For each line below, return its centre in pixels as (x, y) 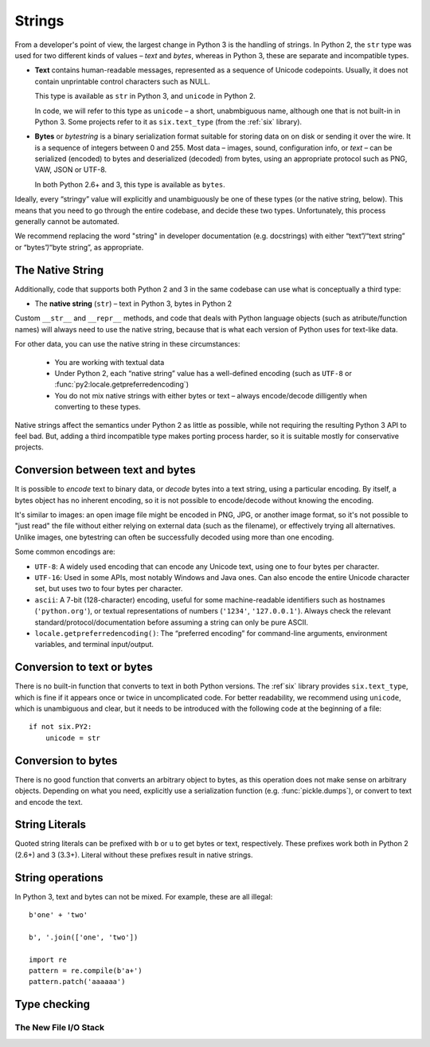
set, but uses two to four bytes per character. (109, 589)
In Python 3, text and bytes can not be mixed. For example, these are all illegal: (144, 896)
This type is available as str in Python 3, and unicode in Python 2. (145, 96)
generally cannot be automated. (67, 222)
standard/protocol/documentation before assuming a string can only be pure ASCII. (171, 622)
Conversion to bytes (66, 761)
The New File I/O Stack (60, 1028)
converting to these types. (98, 407)
